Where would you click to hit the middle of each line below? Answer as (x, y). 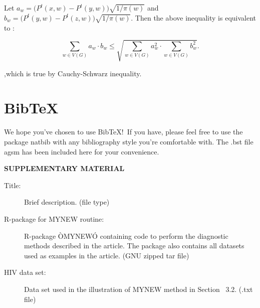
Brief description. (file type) (67, 202)
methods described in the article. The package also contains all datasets (134, 246)
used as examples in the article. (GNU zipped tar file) (107, 255)
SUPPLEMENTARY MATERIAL (64, 168)
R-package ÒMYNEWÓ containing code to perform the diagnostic (126, 236)
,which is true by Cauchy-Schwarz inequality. (73, 73)
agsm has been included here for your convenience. (82, 151)
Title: (13, 185)
